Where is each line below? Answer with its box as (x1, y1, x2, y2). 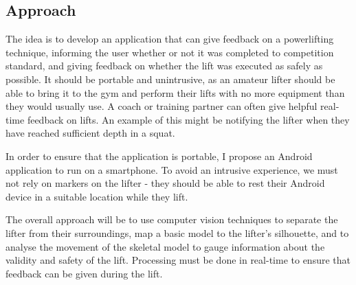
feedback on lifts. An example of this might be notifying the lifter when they (27, 112, 350, 126)
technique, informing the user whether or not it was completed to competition (5, 45, 334, 59)
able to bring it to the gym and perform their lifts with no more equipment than (5, 85, 345, 100)
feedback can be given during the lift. (5, 266, 163, 280)
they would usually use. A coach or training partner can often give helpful (5, 99, 318, 113)
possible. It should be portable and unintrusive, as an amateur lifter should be (5, 71, 335, 86)
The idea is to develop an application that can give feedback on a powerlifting (5, 32, 334, 46)
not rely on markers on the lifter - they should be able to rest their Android (5, 176, 325, 190)
